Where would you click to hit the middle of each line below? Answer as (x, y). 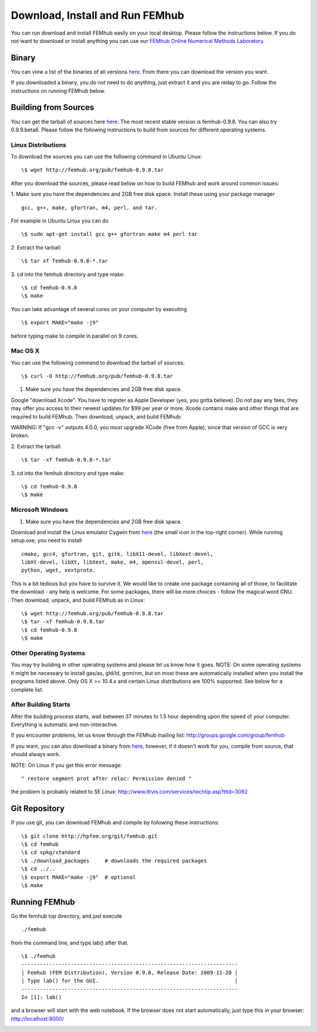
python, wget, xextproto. (59, 570)
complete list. (27, 689)
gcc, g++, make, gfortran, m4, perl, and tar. (90, 208)
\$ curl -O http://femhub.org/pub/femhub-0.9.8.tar (97, 376)
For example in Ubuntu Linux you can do (60, 221)
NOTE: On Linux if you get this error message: (67, 765)
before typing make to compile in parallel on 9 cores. (75, 336)
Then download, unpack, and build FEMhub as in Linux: (78, 600)
